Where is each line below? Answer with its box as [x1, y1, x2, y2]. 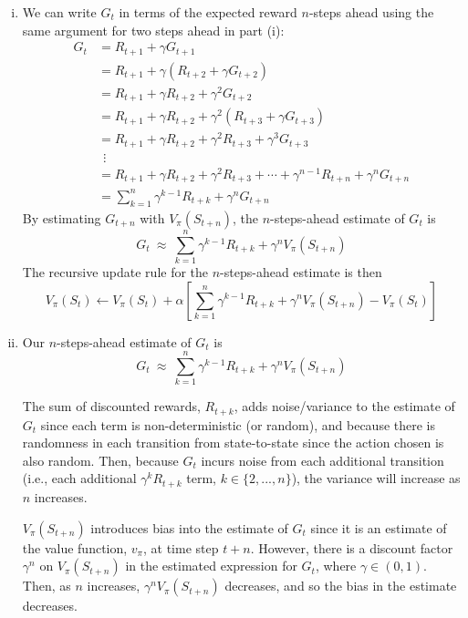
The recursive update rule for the [22, 262, 209, 281]
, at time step [142, 538, 219, 557]
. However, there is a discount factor [250, 538, 453, 557]
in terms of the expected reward [119, 3, 297, 21]
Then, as [22, 576, 71, 595]
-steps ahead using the [308, 3, 434, 21]
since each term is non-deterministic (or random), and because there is [40, 415, 436, 434]
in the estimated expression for [125, 556, 297, 575]
